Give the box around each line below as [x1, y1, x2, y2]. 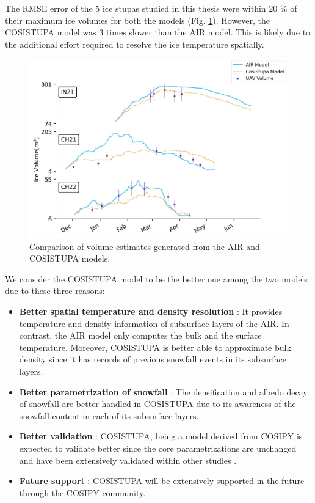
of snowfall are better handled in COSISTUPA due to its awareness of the [19, 397, 296, 410]
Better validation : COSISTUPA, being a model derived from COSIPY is [19, 430, 303, 442]
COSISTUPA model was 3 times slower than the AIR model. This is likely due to [5, 26, 311, 39]
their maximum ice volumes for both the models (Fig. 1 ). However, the [5, 13, 270, 26]
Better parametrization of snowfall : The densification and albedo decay [19, 385, 308, 398]
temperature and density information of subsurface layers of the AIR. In [19, 317, 289, 329]
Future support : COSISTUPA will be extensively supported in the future [19, 474, 305, 487]
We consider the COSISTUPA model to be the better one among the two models [5, 272, 308, 285]
